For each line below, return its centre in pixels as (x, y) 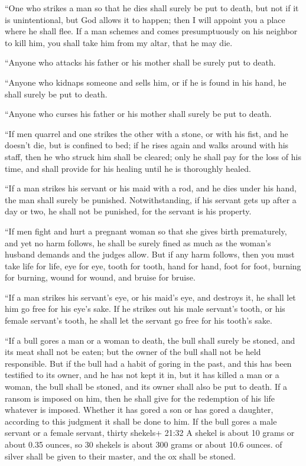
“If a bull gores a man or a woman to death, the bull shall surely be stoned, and (150, 340)
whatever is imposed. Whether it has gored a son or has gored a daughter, (139, 410)
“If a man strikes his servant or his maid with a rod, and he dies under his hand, (151, 188)
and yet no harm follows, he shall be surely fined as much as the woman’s (138, 242)
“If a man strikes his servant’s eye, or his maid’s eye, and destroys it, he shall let (150, 297)
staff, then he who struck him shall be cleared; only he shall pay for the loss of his (153, 156)
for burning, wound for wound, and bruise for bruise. (100, 277)
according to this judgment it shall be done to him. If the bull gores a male (141, 421)
